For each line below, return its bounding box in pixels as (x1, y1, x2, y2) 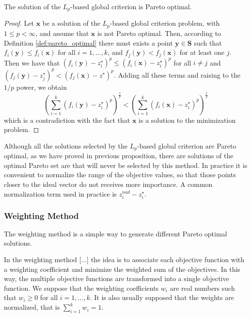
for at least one (179, 47, 224, 57)
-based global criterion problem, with (110, 18, 220, 28)
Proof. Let (4, 18, 34, 28)
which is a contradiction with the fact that (4, 115, 130, 125)
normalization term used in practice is (4, 188, 117, 199)
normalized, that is (4, 302, 60, 312)
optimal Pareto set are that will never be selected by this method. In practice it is (4, 160, 248, 170)
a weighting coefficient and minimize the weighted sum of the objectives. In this (4, 264, 240, 274)
